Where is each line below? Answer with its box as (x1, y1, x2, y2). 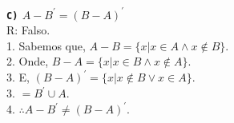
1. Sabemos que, (6, 37, 86, 54)
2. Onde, (6, 53, 49, 69)
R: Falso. (6, 22, 50, 38)
